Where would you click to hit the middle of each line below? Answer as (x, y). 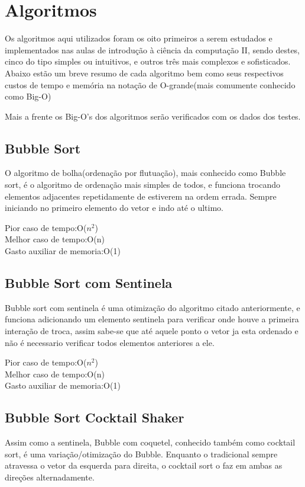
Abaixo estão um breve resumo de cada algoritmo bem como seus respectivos (144, 73)
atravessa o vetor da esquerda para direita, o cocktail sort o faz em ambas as (144, 465)
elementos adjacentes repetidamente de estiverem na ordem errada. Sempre (141, 196)
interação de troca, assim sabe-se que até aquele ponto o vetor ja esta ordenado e (152, 331)
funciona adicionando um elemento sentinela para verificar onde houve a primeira (152, 319)
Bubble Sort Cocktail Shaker (95, 417)
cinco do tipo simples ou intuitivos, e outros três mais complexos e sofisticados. (148, 61)
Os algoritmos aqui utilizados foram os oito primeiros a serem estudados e (139, 38)
